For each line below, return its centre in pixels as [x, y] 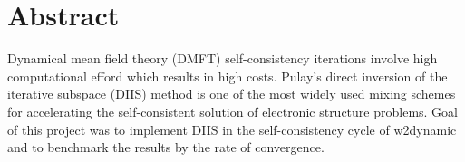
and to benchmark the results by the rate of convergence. [166, 147]
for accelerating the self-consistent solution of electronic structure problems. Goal [232, 111]
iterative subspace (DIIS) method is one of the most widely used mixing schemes [232, 94]
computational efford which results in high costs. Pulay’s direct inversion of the [228, 76]
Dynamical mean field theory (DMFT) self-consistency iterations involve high [223, 58]
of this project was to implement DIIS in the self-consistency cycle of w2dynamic [232, 129]
